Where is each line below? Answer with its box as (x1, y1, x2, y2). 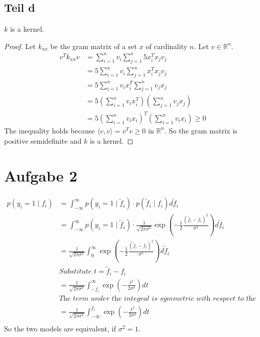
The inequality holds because (4, 125, 95, 136)
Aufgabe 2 (4, 165, 78, 186)
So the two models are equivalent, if (4, 323, 116, 334)
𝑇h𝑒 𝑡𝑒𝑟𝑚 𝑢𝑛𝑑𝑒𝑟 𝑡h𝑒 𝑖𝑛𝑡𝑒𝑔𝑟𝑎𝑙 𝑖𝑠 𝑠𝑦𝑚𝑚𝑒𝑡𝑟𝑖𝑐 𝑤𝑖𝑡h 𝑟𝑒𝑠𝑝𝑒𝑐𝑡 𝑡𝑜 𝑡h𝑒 (59, 295, 256, 303)
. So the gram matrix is (164, 125, 238, 136)
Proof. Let (4, 40, 36, 51)
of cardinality (146, 40, 187, 51)
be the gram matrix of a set (50, 40, 137, 51)
